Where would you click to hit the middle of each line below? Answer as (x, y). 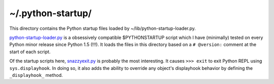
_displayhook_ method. (36, 75)
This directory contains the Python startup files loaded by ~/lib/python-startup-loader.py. (103, 28)
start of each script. (30, 52)
